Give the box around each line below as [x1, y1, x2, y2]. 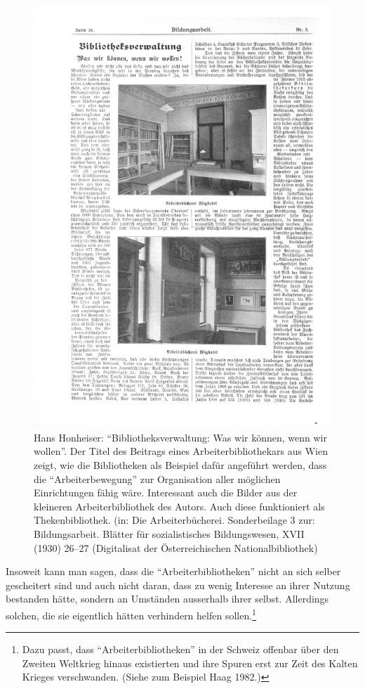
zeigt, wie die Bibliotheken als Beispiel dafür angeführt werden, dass [34, 458, 327, 472]
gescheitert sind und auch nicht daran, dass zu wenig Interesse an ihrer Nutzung [6, 577, 350, 592]
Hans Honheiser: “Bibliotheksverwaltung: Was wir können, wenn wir [34, 430, 327, 444]
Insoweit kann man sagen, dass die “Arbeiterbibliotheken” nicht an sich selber [6, 564, 341, 579]
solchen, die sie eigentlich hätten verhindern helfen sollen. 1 [6, 605, 256, 622]
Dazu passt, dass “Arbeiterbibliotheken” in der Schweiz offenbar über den [22, 642, 339, 657]
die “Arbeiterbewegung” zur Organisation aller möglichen [34, 471, 281, 486]
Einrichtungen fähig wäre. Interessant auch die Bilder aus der [34, 485, 298, 500]
